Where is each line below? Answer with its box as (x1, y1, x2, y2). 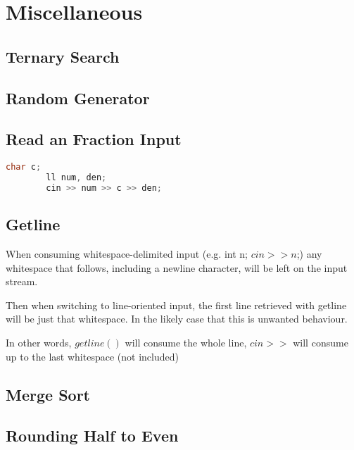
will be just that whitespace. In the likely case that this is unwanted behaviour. (6, 311, 348, 326)
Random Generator (6, 87, 150, 108)
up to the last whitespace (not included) (6, 349, 179, 363)
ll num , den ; (46, 173, 107, 183)
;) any (296, 246, 322, 261)
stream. (6, 274, 38, 289)
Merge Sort (6, 383, 90, 405)
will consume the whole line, (125, 335, 247, 349)
